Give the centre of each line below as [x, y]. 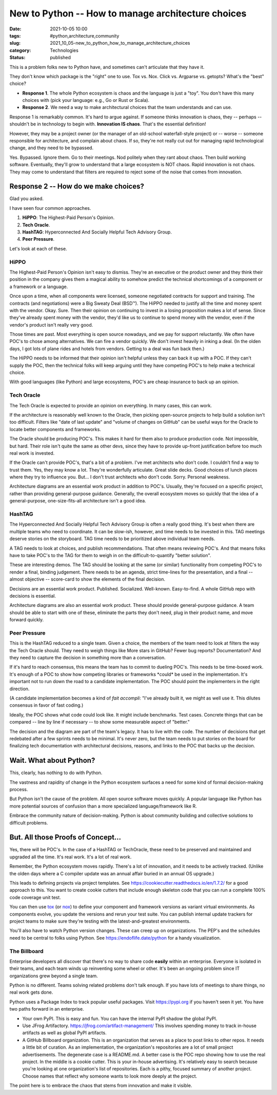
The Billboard [26, 951]
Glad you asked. [26, 199]
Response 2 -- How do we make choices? [77, 186]
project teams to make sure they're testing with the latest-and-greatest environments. [100, 921]
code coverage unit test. [35, 897]
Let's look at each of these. [38, 248]
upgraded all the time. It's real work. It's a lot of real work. [71, 857]
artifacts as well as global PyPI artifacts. [65, 1033]
